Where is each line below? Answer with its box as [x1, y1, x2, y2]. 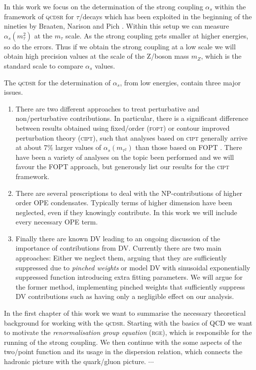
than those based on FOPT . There [135, 142, 242, 152]
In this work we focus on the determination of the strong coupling [4, 1, 203, 11]
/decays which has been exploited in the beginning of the [79, 11, 252, 21]
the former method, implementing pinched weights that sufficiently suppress [15, 281, 245, 292]
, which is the [201, 51, 242, 61]
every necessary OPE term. [15, 217, 98, 227]
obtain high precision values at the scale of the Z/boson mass [4, 51, 189, 61]
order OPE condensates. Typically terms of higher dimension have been [15, 197, 232, 208]
